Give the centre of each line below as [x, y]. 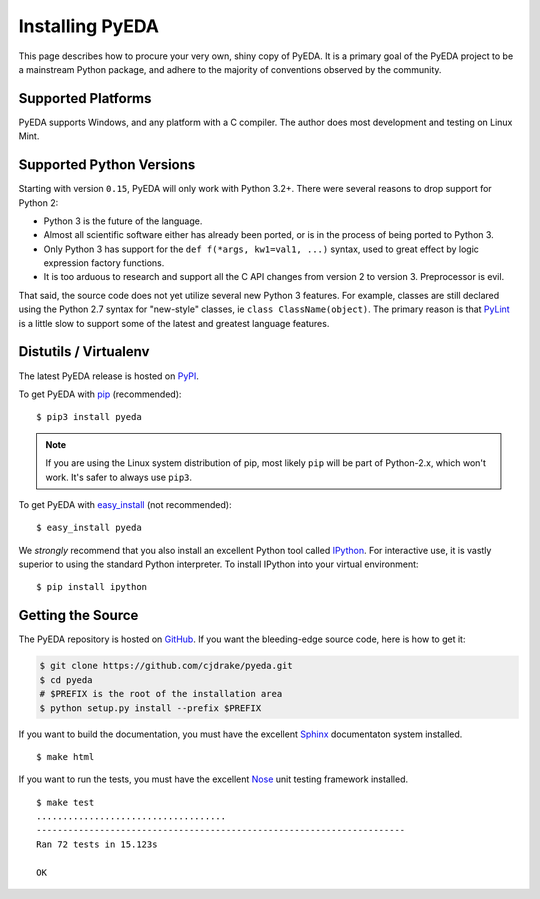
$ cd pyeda [66, 679]
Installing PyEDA [89, 26]
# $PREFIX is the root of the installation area [161, 694]
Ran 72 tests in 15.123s [97, 844]
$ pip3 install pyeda [89, 417]
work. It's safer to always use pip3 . [119, 477]
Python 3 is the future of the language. [123, 221]
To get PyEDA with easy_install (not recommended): [125, 504]
